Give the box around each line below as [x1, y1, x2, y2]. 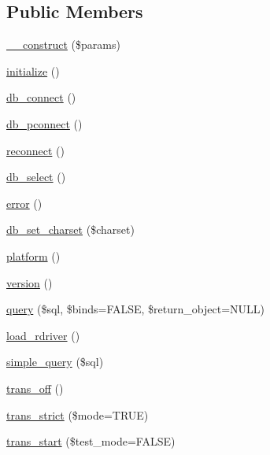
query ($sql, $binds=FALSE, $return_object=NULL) [6, 301, 264, 317]
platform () [6, 247, 61, 264]
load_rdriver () [6, 327, 80, 343]
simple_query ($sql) [6, 353, 104, 370]
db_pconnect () [6, 115, 83, 131]
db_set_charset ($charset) [6, 221, 135, 238]
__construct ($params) [6, 36, 120, 53]
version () [6, 274, 53, 290]
